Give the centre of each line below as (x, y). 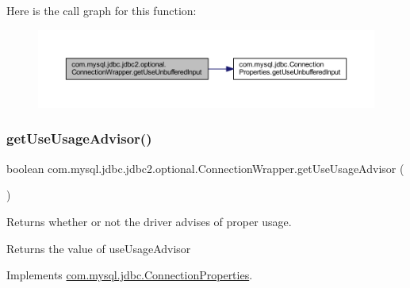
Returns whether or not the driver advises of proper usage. (149, 221)
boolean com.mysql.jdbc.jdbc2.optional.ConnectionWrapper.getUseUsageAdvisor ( (205, 168)
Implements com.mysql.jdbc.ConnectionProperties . (130, 275)
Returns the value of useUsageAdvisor (99, 248)
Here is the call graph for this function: (102, 10)
